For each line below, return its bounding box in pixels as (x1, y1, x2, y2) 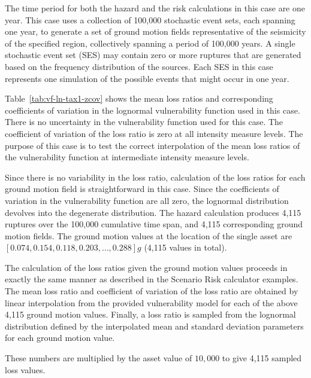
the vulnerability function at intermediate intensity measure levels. (5, 151, 249, 163)
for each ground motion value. (5, 331, 115, 344)
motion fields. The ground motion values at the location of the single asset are (5, 229, 292, 242)
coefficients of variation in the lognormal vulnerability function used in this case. (5, 103, 300, 116)
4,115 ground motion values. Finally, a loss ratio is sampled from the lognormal (5, 308, 296, 321)
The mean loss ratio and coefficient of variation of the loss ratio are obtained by (5, 285, 298, 297)
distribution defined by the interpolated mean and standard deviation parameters (5, 319, 304, 332)
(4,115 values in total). (144, 241, 227, 254)
